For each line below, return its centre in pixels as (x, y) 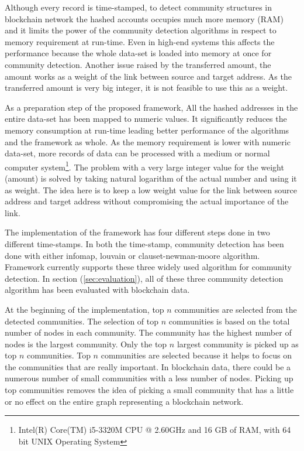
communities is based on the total (229, 321)
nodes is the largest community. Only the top (86, 344)
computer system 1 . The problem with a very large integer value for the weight (144, 166)
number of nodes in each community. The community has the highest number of (148, 332)
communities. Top (58, 355)
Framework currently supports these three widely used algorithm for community (148, 267)
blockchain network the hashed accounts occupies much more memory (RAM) (144, 18)
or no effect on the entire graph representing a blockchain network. (124, 401)
